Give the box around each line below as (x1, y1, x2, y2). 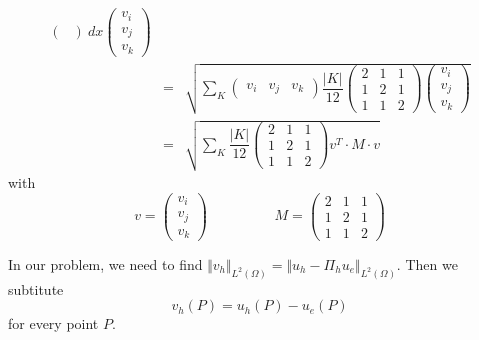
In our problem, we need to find (8, 254, 203, 275)
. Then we (396, 254, 458, 275)
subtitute (8, 278, 64, 299)
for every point (8, 313, 99, 334)
